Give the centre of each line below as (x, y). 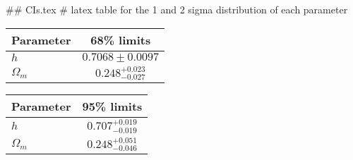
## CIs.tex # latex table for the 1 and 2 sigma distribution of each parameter (177, 9)
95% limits (112, 106)
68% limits (121, 39)
